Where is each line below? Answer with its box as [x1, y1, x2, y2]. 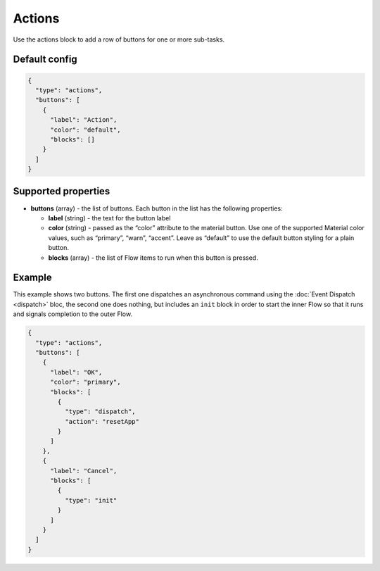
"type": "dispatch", [64, 408, 137, 415]
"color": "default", [50, 125, 121, 134]
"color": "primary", [50, 378, 121, 387]
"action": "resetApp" [64, 418, 140, 425]
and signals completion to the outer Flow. [13, 310, 133, 318]
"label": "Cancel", [50, 467, 118, 475]
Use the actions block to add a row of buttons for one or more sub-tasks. [13, 35, 225, 44]
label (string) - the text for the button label [48, 213, 171, 222]
